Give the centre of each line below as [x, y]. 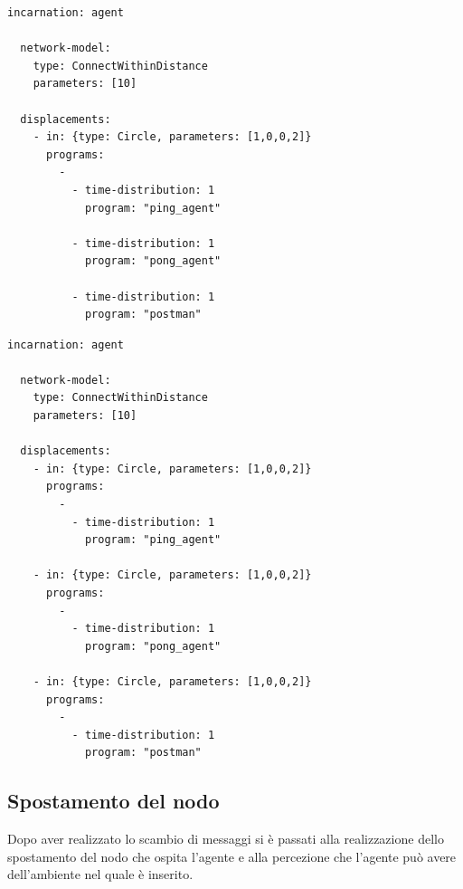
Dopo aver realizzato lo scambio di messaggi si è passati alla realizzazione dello [226, 839]
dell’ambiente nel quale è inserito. [100, 874]
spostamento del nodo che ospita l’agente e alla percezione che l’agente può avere [232, 856]
